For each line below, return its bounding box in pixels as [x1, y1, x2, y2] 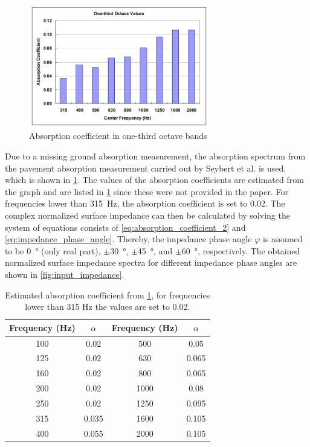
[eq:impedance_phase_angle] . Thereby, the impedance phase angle [5, 233, 252, 245]
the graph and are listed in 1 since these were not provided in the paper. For [5, 185, 288, 198]
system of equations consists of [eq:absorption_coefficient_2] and [5, 220, 246, 233]
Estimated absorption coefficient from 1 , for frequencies [5, 288, 210, 301]
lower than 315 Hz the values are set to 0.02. [25, 300, 190, 313]
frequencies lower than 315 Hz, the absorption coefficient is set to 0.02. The [5, 197, 285, 210]
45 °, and [137, 244, 173, 257]
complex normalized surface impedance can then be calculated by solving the [5, 209, 290, 222]
